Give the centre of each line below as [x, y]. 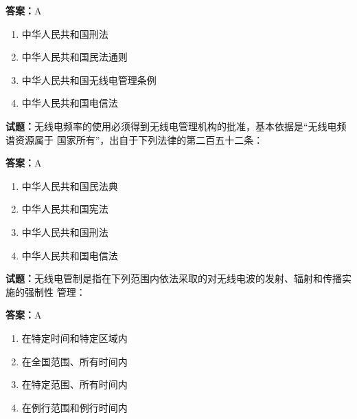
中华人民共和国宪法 [65, 209]
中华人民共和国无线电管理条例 [89, 79]
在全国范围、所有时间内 [74, 361]
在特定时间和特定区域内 [74, 337]
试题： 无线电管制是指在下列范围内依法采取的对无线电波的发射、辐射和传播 [174, 278]
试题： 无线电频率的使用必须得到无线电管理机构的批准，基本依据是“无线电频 [176, 126]
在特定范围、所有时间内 [74, 384]
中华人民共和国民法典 [70, 185]
